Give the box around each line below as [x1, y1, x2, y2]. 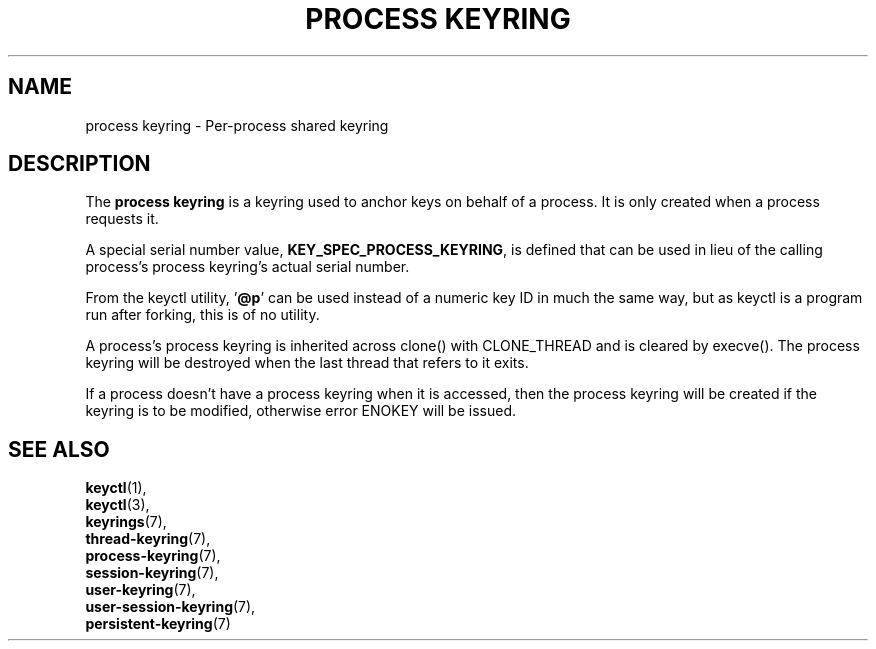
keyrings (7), [85, 513, 167, 531]
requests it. [85, 210, 159, 228]
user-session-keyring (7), [85, 598, 256, 616]
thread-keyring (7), [85, 530, 211, 548]
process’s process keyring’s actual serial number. [85, 258, 410, 276]
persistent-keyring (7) [85, 615, 231, 633]
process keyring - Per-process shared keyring [85, 116, 389, 134]
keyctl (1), [85, 479, 147, 497]
